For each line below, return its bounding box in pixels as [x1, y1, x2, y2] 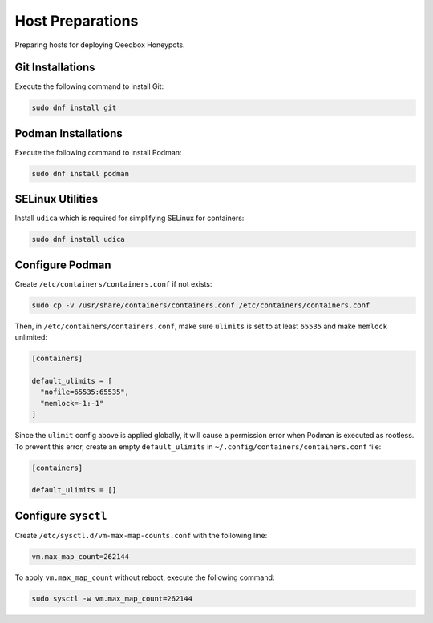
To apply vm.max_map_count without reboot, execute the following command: [14, 573, 275, 582]
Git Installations [14, 61, 95, 74]
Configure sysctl [14, 508, 107, 522]
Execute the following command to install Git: [14, 82, 164, 91]
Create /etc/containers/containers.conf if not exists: [14, 279, 212, 288]
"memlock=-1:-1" [40, 399, 104, 408]
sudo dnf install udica [31, 235, 126, 244]
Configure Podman [14, 258, 111, 271]
